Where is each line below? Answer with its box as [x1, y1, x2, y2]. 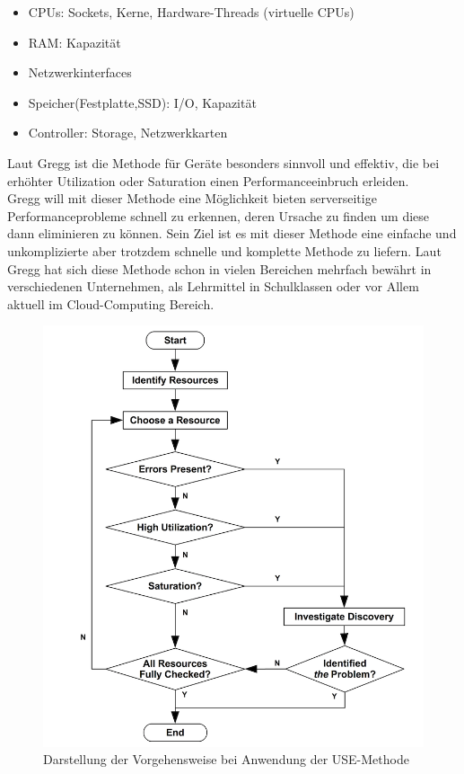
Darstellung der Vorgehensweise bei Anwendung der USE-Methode [43, 750, 409, 769]
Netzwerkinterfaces [28, 63, 132, 82]
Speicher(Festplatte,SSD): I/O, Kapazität [28, 93, 257, 111]
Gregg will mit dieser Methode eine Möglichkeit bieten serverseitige [7, 189, 377, 208]
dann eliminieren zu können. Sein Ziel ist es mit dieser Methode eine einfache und [7, 224, 457, 243]
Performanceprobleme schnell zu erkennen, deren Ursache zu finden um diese [7, 206, 430, 225]
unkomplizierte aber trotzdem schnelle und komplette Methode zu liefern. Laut [7, 241, 442, 260]
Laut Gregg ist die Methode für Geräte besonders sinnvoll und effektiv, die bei [7, 153, 440, 172]
